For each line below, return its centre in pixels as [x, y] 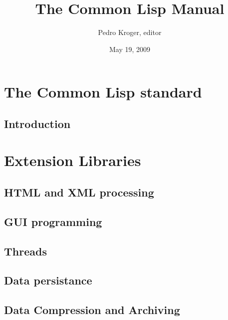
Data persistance [48, 280]
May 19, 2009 [130, 49]
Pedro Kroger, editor [130, 32]
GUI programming [53, 221]
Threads [25, 251]
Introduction [37, 123]
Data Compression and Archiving [92, 310]
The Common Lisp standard [103, 92]
